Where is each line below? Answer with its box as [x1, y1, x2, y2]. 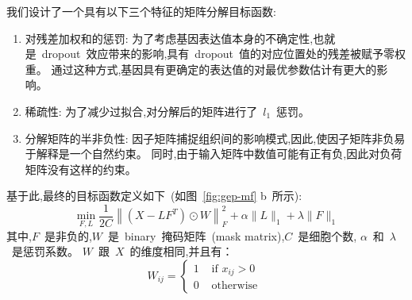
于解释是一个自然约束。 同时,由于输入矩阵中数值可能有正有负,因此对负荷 [25, 145, 402, 162]
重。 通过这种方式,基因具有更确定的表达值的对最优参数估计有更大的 [25, 60, 377, 77]
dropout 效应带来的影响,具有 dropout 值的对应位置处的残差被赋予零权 [41, 45, 406, 62]
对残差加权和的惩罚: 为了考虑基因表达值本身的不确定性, [25, 29, 314, 46]
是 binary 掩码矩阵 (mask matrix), [108, 227, 285, 244]
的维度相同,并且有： [129, 243, 233, 260]
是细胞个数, [298, 227, 357, 244]
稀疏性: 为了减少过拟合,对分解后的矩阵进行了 [25, 102, 258, 119]
